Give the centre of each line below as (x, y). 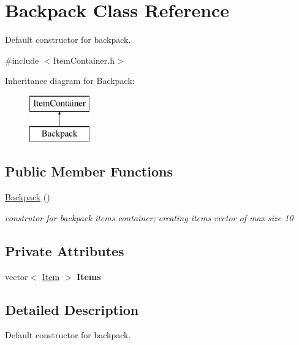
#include (22, 60)
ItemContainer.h (84, 60)
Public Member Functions (89, 171)
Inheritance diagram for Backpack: (70, 81)
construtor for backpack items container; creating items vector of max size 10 (149, 217)
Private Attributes (65, 250)
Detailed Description (72, 309)
